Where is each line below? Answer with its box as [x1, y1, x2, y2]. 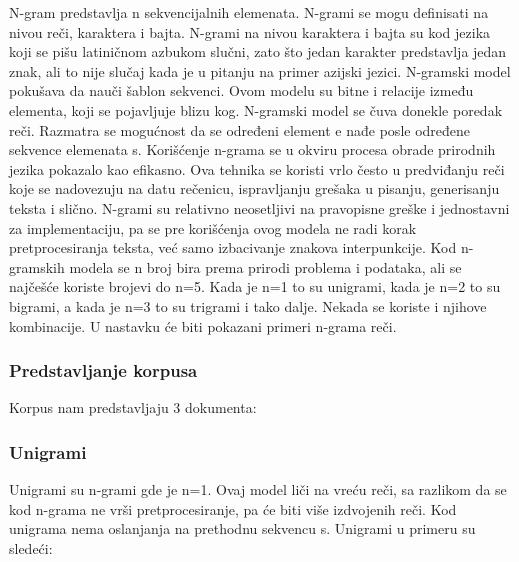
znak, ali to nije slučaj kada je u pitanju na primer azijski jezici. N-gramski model [9, 60, 511, 81]
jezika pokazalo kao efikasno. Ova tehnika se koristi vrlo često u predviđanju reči [9, 158, 505, 179]
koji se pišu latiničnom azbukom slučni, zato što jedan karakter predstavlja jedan [9, 41, 507, 62]
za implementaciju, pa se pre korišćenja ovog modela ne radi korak [9, 217, 417, 238]
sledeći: [9, 537, 53, 558]
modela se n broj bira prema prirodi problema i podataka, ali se [69, 256, 462, 277]
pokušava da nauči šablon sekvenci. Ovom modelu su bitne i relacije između [9, 80, 474, 101]
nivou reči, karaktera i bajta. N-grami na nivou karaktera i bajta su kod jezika [9, 21, 491, 42]
